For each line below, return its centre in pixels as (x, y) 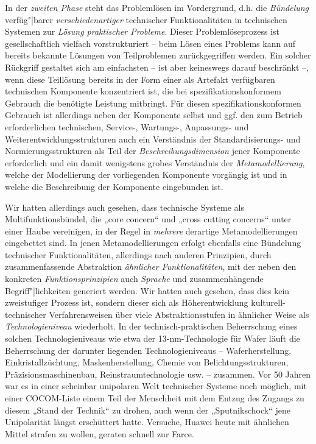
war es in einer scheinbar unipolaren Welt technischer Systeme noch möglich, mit (156, 386)
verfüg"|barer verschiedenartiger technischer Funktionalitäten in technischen (146, 19)
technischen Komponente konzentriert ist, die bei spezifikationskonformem (143, 91)
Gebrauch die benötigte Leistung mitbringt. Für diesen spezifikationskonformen (153, 103)
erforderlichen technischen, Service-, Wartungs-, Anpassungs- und (127, 126)
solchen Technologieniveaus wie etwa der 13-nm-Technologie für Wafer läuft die (153, 338)
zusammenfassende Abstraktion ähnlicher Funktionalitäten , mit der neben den (151, 266)
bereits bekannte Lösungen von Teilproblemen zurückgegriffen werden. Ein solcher (158, 55)
